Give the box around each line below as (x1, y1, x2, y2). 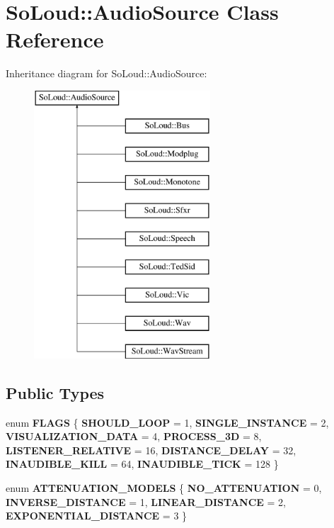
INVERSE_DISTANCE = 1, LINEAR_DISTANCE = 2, (6, 494, 287, 509)
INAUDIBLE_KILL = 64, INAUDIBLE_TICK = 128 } (6, 456, 279, 471)
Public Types (6, 381, 105, 403)
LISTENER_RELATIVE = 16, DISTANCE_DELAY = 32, (6, 442, 296, 457)
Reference (6, 25, 104, 54)
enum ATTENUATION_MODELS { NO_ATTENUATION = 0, (6, 481, 322, 495)
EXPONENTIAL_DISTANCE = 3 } (6, 508, 188, 523)
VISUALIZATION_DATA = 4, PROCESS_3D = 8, (6, 429, 262, 444)
